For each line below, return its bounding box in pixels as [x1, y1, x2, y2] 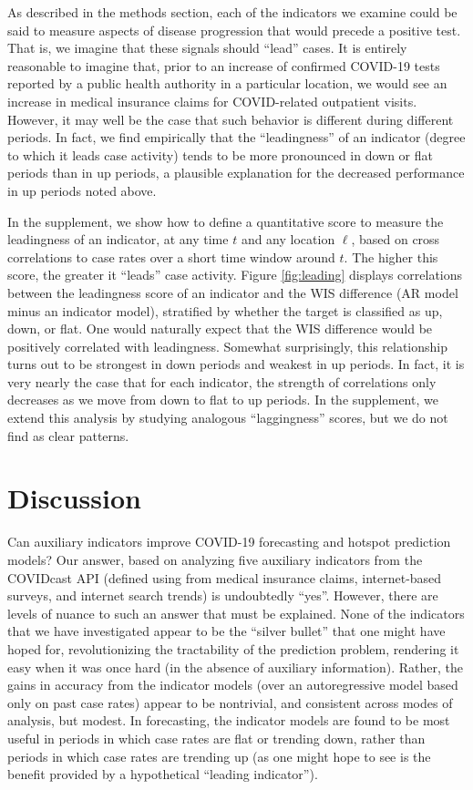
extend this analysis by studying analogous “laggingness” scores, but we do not [7, 408, 448, 427]
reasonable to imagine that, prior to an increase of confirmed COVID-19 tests [7, 56, 440, 75]
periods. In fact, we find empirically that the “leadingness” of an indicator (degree [7, 128, 466, 147]
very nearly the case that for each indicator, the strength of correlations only [7, 372, 437, 391]
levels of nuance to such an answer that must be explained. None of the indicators [7, 603, 465, 622]
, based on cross [351, 230, 440, 249]
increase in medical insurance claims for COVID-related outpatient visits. [7, 91, 417, 110]
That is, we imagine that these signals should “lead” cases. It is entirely [7, 38, 407, 57]
